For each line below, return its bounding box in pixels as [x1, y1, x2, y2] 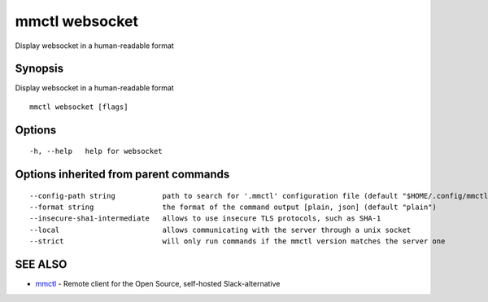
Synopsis [15, 62, 64, 76]
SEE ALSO [15, 257, 68, 272]
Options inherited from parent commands [15, 168, 230, 182]
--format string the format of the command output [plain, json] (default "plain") [29, 203, 437, 212]
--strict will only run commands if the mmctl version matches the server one [29, 237, 446, 246]
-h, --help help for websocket [29, 147, 163, 156]
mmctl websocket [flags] [29, 102, 129, 112]
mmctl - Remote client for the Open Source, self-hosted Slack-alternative [35, 279, 281, 289]
